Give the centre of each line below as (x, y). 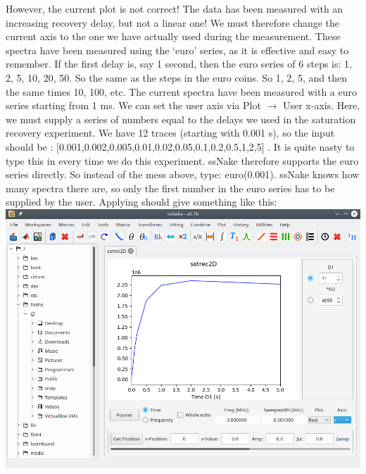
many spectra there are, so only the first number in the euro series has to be (170, 188)
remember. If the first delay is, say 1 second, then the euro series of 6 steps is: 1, (179, 64)
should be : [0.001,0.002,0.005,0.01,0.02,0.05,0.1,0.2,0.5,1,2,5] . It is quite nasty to (180, 146)
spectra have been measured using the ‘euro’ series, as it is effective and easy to (177, 50)
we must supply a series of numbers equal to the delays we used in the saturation (181, 119)
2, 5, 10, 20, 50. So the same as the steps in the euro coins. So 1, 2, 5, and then (176, 77)
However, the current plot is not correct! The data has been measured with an (175, 8)
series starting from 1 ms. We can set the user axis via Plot (133, 105)
